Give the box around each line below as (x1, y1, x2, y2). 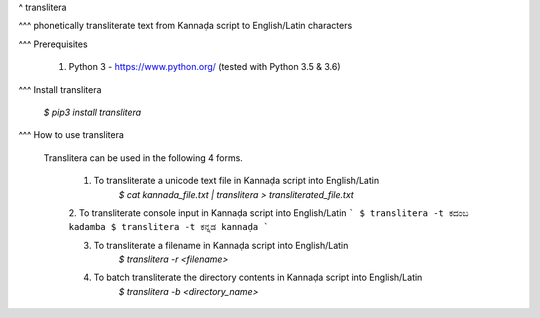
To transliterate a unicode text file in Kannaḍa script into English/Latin (93, 175, 380, 187)
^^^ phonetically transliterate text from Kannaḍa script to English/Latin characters (18, 20, 353, 32)
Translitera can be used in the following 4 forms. (43, 151, 244, 164)
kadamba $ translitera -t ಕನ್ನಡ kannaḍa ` (68, 221, 269, 233)
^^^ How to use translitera (18, 129, 125, 141)
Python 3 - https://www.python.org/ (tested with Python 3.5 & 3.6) (68, 61, 341, 73)
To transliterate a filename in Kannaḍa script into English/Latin (93, 239, 349, 251)
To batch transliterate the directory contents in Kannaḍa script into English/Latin (93, 271, 423, 284)
